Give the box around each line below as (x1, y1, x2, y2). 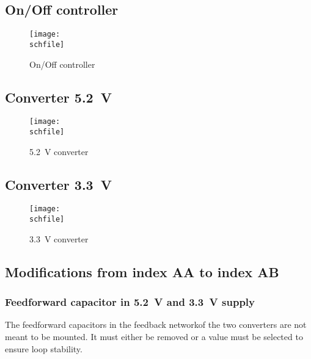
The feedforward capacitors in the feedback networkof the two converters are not (5, 318, 307, 331)
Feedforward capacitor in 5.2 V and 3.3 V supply (5, 294, 255, 310)
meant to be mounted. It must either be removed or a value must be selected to (5, 330, 303, 343)
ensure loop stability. (5, 342, 82, 355)
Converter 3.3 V (5, 175, 112, 194)
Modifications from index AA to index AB (5, 262, 279, 281)
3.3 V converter (29, 232, 89, 245)
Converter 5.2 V (5, 87, 112, 106)
